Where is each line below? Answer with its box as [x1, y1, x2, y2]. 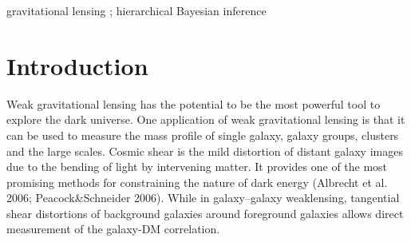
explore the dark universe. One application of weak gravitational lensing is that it [6, 111, 405, 128]
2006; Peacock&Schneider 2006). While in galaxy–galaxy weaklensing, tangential [6, 189, 400, 206]
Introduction [6, 49, 148, 81]
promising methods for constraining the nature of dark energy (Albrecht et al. [6, 173, 388, 190]
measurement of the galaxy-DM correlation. [6, 220, 220, 237]
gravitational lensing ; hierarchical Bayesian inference [6, 2, 267, 18]
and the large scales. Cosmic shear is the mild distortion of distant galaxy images [6, 142, 403, 159]
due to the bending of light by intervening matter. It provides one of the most [6, 158, 388, 175]
